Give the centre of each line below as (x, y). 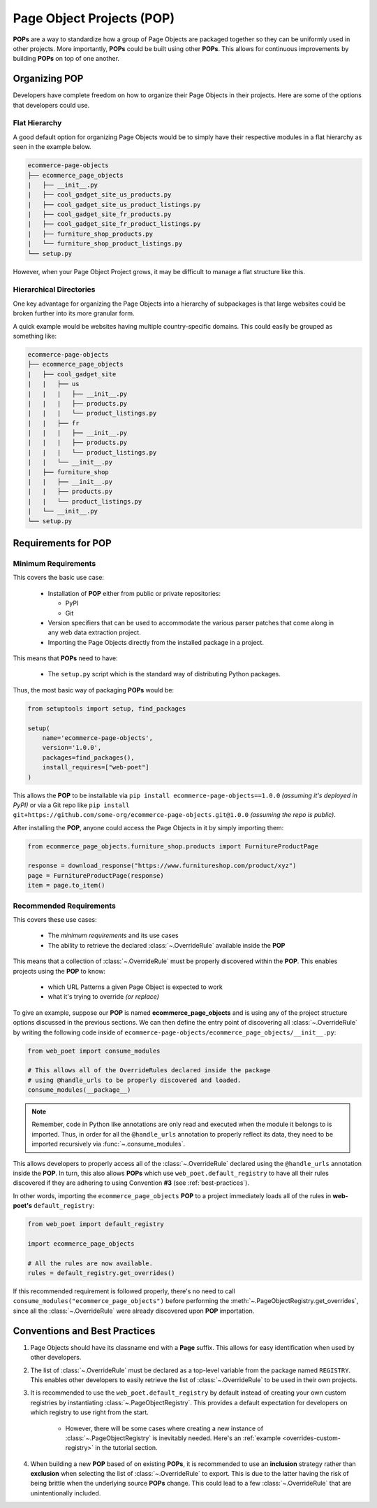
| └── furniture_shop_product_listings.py (105, 244)
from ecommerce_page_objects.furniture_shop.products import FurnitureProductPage (173, 846)
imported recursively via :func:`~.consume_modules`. (109, 1144)
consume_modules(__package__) (79, 1090)
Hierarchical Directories (54, 290)
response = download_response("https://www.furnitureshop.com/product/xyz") (162, 866)
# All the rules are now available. (90, 1263)
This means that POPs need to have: (65, 658)
